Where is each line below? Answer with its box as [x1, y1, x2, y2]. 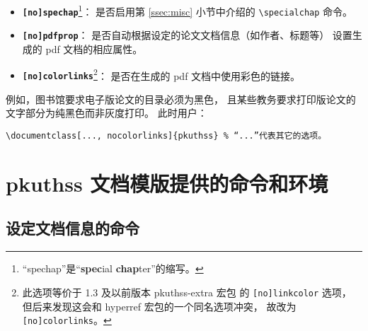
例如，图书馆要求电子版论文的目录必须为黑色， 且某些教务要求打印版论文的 [6, 91, 356, 106]
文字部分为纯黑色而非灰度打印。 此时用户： [6, 105, 207, 120]
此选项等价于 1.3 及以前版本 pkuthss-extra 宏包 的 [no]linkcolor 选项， [22, 284, 352, 299]
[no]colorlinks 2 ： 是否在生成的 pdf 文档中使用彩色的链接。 [22, 66, 301, 83]
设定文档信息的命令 [6, 217, 139, 239]
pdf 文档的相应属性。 [45, 41, 143, 56]
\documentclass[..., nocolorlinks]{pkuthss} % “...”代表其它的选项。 [6, 131, 327, 141]
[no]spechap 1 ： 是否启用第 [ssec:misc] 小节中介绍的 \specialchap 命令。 [22, 2, 353, 18]
